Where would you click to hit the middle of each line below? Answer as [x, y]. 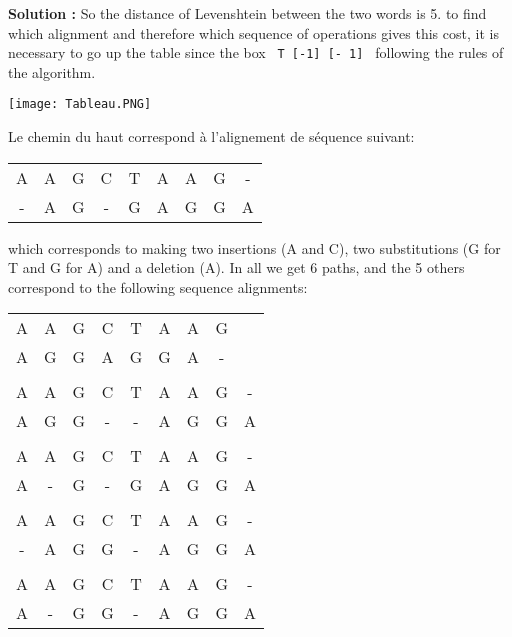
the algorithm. [52, 71]
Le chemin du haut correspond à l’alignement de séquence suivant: [211, 136]
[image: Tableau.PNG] [80, 104]
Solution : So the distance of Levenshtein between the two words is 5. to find [247, 13]
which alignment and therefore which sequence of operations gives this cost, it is [253, 32]
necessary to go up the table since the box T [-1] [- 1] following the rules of [256, 52]
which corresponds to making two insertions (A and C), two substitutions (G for [254, 247]
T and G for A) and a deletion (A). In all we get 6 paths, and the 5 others [236, 267]
